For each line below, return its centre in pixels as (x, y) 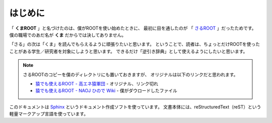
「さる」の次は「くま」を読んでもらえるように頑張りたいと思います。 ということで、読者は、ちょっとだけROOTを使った (135, 44)
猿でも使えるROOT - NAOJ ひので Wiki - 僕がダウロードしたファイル (106, 91)
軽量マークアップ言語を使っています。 (49, 114)
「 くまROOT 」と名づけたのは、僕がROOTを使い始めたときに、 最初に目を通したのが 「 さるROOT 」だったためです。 (133, 28)
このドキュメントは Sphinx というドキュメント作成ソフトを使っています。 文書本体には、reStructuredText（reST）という (135, 107)
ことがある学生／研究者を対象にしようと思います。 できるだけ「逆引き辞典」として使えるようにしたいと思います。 (128, 51)
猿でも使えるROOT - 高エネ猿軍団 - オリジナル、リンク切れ (97, 83)
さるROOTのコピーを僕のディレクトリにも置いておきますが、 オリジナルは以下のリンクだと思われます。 (130, 74)
